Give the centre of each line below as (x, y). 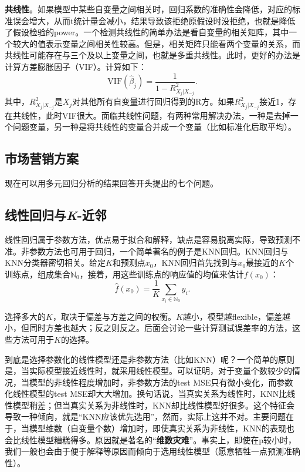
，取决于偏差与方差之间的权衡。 (114, 316)
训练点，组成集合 (38, 274)
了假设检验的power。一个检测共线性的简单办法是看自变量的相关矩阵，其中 (147, 32)
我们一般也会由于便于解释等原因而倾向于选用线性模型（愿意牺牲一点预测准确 (152, 451)
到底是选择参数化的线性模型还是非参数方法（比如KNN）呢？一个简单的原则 (150, 359)
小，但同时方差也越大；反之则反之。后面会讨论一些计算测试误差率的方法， (148, 328)
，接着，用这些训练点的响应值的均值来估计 (162, 274)
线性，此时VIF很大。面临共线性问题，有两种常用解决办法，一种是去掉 (155, 115)
